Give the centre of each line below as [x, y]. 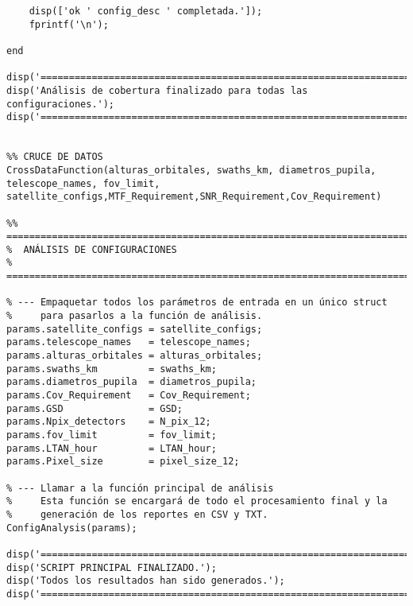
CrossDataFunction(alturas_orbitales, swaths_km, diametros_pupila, [191, 170]
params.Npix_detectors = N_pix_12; [109, 422]
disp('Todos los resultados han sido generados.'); [146, 581]
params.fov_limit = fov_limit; [112, 435]
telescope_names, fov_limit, [83, 183]
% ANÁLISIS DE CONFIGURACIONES [92, 249]
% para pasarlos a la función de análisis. [135, 316]
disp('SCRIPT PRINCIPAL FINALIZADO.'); [112, 567]
